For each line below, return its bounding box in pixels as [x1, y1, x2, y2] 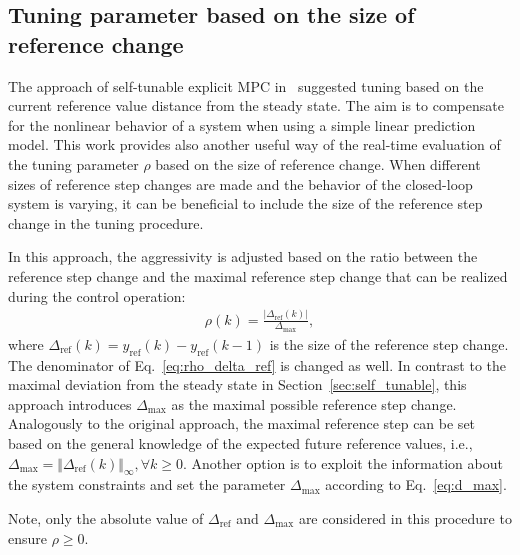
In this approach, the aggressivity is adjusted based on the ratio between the [8, 246, 478, 267]
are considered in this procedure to [298, 507, 512, 528]
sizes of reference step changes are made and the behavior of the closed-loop [8, 173, 473, 194]
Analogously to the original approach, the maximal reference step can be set [8, 413, 476, 434]
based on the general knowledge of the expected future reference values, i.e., [8, 432, 473, 453]
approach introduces [8, 393, 132, 414]
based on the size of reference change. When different [155, 153, 481, 174]
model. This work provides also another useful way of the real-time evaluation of [8, 134, 501, 155]
